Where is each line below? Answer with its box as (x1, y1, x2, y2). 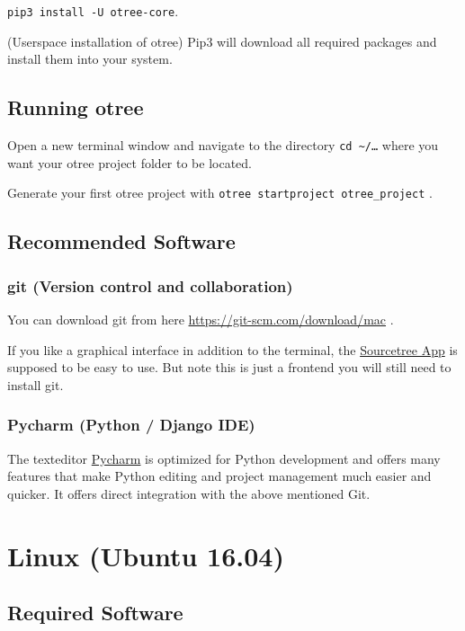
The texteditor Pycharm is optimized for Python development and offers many (7, 449, 441, 467)
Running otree (7, 93, 144, 121)
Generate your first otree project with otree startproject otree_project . (7, 183, 433, 202)
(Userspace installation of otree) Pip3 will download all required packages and (7, 31, 437, 50)
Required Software (7, 599, 183, 627)
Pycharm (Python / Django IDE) (7, 413, 255, 436)
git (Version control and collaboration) (7, 274, 293, 297)
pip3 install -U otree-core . (7, 2, 179, 20)
